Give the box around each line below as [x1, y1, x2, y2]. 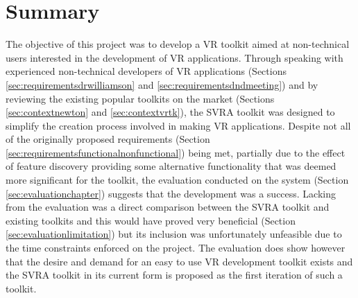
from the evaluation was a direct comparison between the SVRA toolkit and [6, 200, 330, 214]
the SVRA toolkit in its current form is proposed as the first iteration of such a [6, 268, 343, 282]
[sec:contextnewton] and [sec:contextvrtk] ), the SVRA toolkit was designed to [6, 105, 335, 119]
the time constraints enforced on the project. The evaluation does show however [6, 240, 346, 255]
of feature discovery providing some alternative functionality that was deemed [6, 159, 336, 173]
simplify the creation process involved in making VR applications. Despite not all [6, 118, 351, 132]
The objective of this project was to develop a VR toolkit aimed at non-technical [6, 37, 350, 51]
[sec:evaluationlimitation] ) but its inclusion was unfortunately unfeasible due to [6, 227, 342, 241]
